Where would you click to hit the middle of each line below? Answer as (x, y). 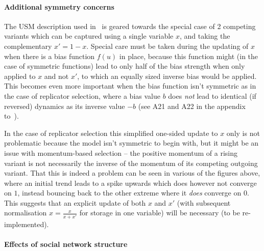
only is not (243, 133)
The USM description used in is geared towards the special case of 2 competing (130, 26)
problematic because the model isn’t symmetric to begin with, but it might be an (131, 143)
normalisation (26, 213)
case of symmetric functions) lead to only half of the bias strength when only (125, 66)
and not (56, 76)
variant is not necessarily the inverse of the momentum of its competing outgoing (131, 163)
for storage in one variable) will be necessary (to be (160, 213)
